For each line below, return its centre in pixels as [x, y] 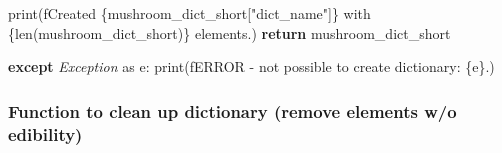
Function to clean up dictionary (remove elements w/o [232, 110]
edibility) [45, 133]
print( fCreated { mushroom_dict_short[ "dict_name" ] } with [189, 13]
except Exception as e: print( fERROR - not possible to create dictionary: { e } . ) [251, 66]
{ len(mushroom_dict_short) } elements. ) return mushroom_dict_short [229, 32]
